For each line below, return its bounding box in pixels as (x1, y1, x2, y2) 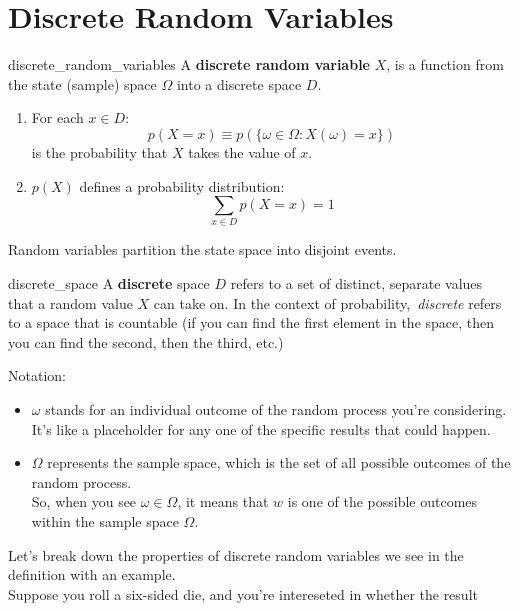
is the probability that (31, 141, 168, 162)
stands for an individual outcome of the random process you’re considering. (45, 398, 507, 419)
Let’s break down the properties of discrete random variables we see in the (8, 544, 464, 565)
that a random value (8, 292, 133, 313)
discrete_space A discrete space (8, 273, 210, 294)
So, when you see (31, 491, 137, 512)
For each (31, 107, 84, 128)
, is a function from (386, 54, 504, 75)
